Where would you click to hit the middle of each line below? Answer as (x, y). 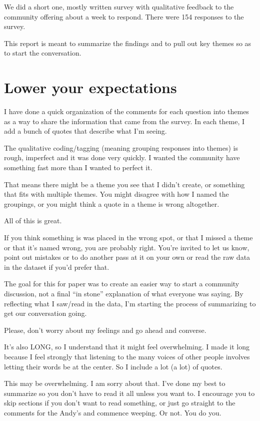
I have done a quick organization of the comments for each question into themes (126, 111)
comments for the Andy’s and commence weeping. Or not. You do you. (113, 412)
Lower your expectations (90, 87)
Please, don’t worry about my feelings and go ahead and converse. (105, 330)
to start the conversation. (43, 53)
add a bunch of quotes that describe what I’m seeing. (85, 131)
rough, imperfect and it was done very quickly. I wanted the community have (122, 157)
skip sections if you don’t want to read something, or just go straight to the (120, 403)
